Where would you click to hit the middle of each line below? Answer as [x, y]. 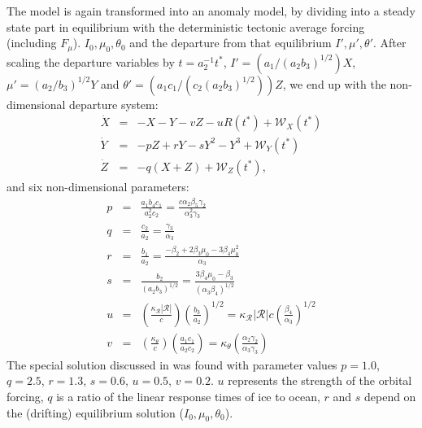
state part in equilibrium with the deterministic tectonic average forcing [186, 26]
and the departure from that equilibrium [231, 43]
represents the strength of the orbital [320, 380]
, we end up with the [334, 83]
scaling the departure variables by [91, 61]
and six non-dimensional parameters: [98, 186]
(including [32, 43]
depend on [390, 397]
